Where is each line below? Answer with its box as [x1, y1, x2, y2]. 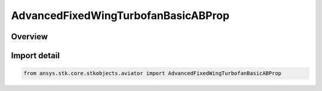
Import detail [11, 51, 60, 61]
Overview [11, 32, 48, 42]
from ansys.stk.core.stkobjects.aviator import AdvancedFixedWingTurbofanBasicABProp [23, 70, 281, 77]
